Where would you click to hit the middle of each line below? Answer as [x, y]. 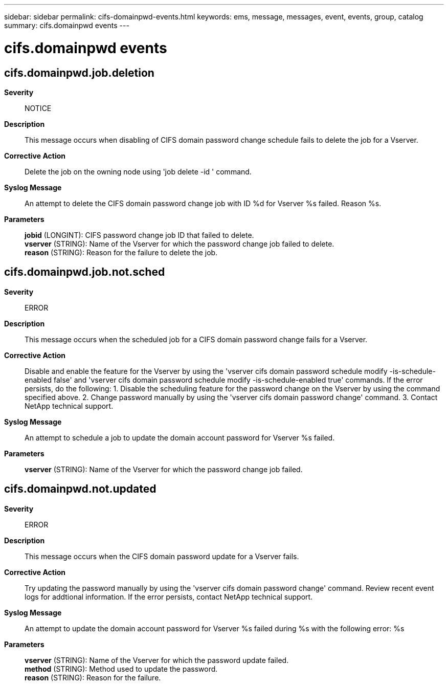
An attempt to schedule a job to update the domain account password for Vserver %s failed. [180, 437]
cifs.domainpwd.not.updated [80, 489]
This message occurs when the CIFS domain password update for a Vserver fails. [162, 556]
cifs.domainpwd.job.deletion [79, 73]
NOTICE [38, 108]
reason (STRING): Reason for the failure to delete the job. [121, 252]
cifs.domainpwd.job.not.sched [85, 272]
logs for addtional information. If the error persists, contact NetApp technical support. [169, 596]
